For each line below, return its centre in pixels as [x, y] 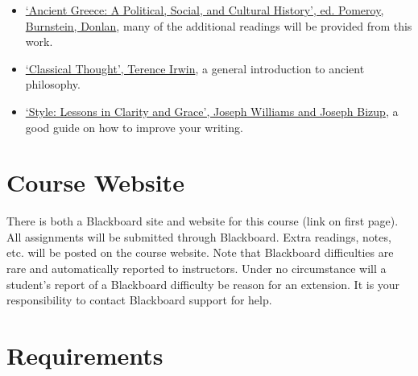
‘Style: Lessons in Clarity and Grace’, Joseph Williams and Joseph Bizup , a [212, 111]
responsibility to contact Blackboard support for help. [139, 300]
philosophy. [53, 84]
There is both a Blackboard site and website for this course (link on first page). [203, 221]
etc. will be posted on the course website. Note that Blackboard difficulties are [200, 252]
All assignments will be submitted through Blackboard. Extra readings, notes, [199, 236]
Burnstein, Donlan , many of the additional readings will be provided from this [219, 25]
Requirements [85, 355]
